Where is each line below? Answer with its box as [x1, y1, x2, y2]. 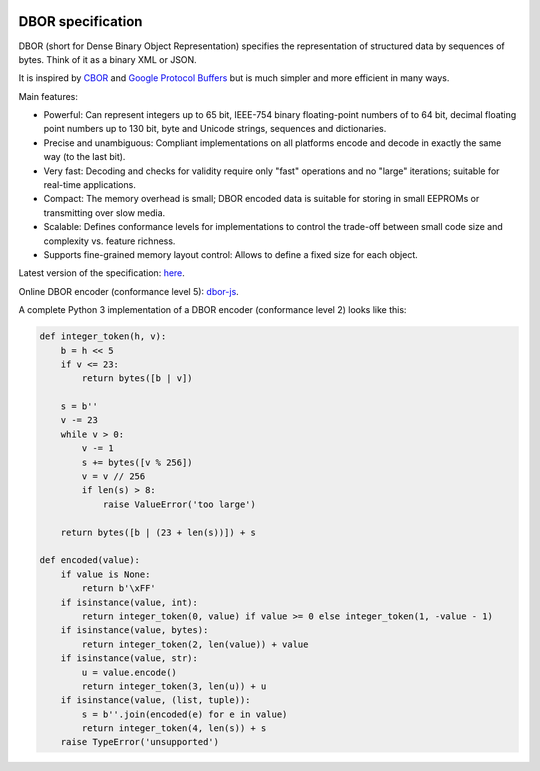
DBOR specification [18, 13, 143, 30]
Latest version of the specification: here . [18, 267, 185, 279]
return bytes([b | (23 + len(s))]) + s [60, 526, 257, 538]
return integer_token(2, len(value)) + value [81, 638, 309, 650]
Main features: [18, 90, 79, 102]
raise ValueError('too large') [102, 498, 257, 510]
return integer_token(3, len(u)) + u [81, 680, 267, 692]
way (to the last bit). [43, 151, 126, 163]
